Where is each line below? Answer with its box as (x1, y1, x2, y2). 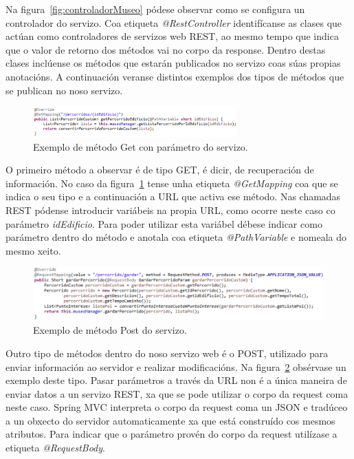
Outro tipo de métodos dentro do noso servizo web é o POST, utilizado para (5, 345, 329, 360)
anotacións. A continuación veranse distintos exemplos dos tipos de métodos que (5, 69, 344, 83)
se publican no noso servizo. (5, 83, 123, 97)
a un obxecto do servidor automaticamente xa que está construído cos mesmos (5, 413, 335, 427)
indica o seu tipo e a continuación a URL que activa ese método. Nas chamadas (5, 189, 341, 204)
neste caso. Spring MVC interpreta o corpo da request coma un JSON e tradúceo (5, 400, 348, 414)
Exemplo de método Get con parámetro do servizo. (33, 139, 248, 153)
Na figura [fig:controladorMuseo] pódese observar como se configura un (5, 2, 305, 16)
